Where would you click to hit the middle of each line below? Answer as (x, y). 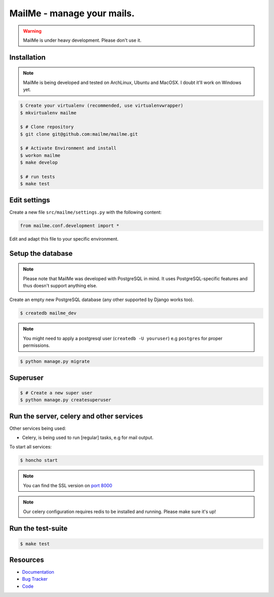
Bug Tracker (35, 579)
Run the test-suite (39, 529)
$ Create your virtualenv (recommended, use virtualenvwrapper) (102, 106)
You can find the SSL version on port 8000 (68, 485)
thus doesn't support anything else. (60, 286)
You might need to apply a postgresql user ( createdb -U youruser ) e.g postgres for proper (123, 338)
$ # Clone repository (47, 127)
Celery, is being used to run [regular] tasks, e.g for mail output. (88, 438)
